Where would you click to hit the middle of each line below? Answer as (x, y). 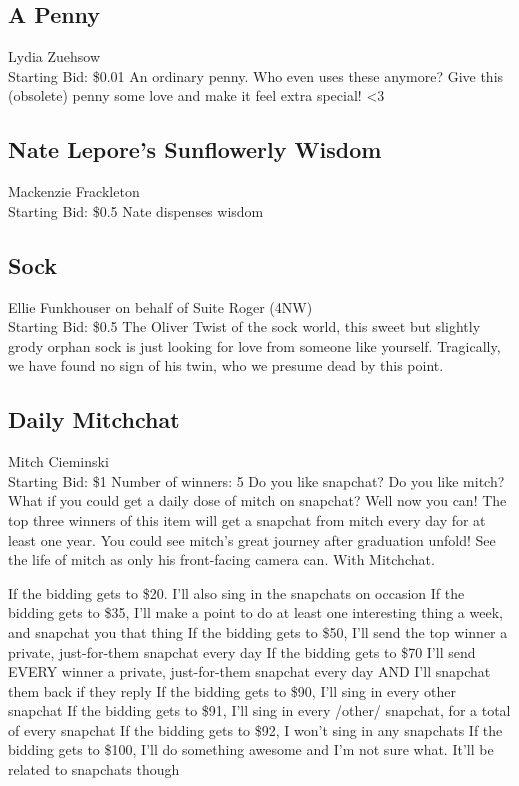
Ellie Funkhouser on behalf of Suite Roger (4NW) (160, 306)
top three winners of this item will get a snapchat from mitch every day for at (247, 519)
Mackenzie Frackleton (74, 191)
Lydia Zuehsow (54, 56)
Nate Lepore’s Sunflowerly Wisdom (195, 149)
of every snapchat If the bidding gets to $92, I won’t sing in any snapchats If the (255, 729)
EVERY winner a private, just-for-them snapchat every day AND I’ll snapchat (249, 671)
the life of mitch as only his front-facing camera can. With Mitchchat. (221, 559)
